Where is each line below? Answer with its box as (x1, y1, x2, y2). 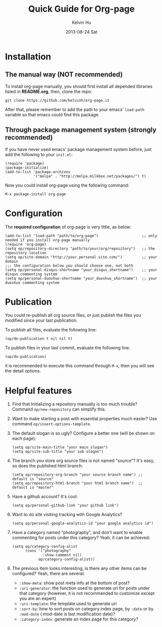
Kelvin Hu (72, 19, 91, 25)
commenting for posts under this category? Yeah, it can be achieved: (12, 535, 150, 541)
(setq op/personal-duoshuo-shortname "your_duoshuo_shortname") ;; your (5, 276, 158, 281)
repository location (5, 250, 47, 255)
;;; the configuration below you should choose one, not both (5, 263, 133, 268)
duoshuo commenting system (5, 280, 60, 285)
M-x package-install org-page (5, 191, 66, 197)
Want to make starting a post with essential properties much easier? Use (12, 416, 157, 422)
